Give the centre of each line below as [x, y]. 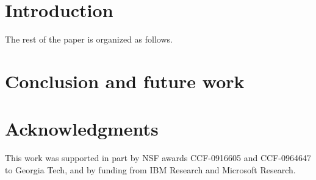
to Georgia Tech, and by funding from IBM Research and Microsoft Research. [150, 169]
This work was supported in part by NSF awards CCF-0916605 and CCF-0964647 [158, 158]
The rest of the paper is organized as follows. [89, 39]
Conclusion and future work [125, 81]
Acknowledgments [82, 129]
